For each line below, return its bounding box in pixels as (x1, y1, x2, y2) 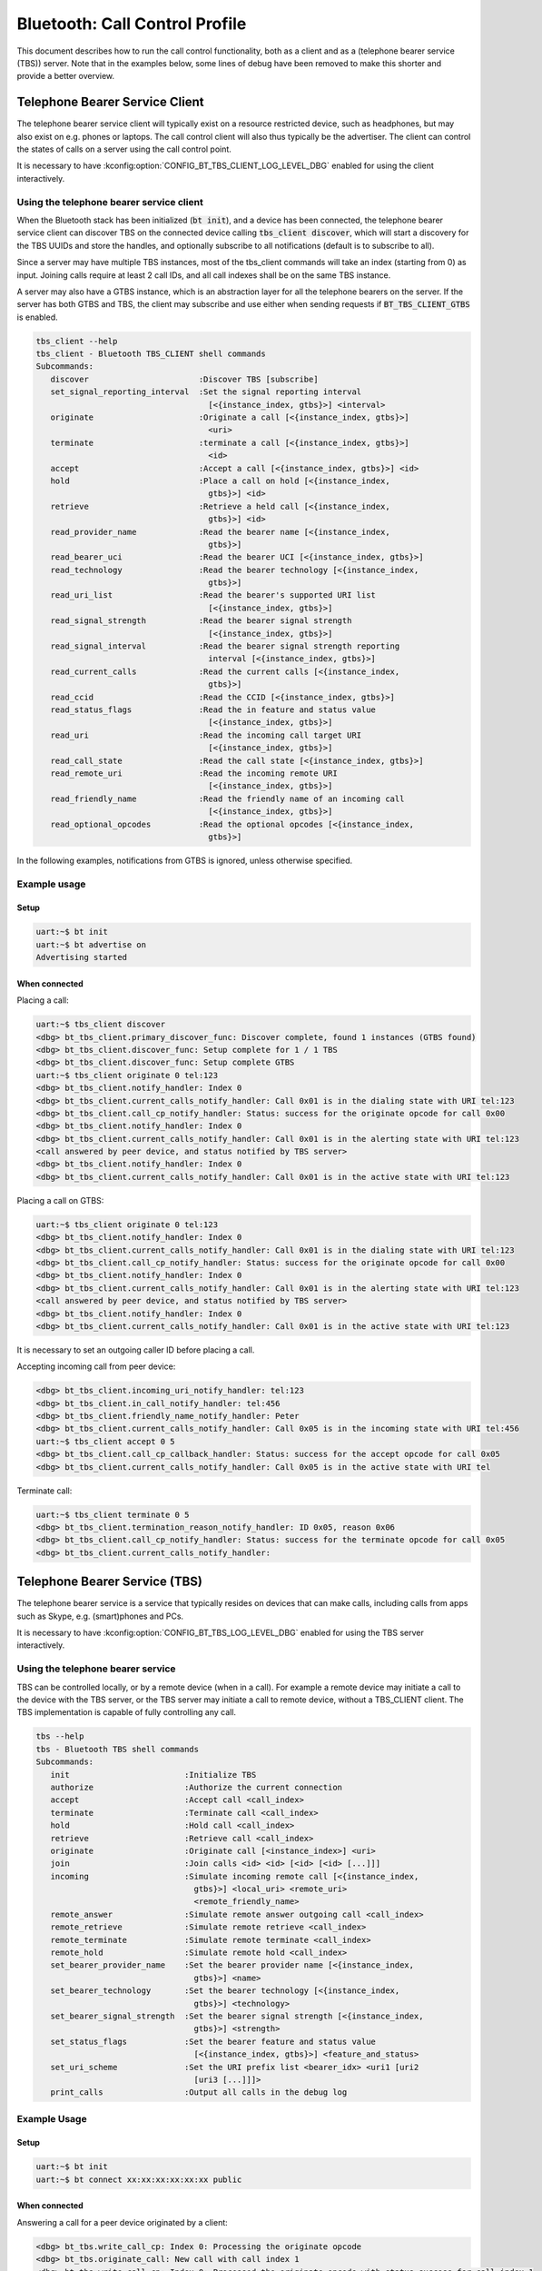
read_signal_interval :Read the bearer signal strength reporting (50, 641, 400, 651)
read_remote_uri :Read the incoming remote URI (50, 768, 338, 778)
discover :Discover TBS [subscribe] (50, 373, 319, 384)
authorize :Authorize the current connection (50, 1781, 343, 1792)
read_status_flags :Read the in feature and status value (50, 704, 377, 715)
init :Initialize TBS (50, 1770, 257, 1780)
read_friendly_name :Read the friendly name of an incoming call (50, 793, 405, 804)
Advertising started (35, 952, 127, 963)
